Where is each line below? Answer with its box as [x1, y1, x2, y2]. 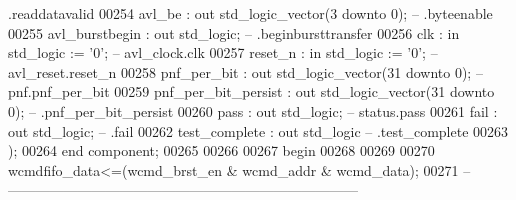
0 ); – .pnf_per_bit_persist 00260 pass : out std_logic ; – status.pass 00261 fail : [8, 100, 498, 121]
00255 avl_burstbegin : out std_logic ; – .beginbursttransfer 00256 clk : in [8, 22, 460, 43]
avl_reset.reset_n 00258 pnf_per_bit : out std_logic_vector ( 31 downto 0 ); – [8, 61, 483, 82]
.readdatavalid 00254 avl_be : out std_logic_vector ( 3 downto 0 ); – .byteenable [8, 3, 493, 23]
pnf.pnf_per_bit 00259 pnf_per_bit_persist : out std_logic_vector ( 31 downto [8, 81, 495, 102]
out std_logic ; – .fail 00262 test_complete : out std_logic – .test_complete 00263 [8, 120, 509, 141]
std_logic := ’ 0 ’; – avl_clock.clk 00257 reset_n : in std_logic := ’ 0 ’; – [8, 42, 438, 63]
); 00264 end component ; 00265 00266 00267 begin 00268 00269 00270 [8, 140, 435, 161]
